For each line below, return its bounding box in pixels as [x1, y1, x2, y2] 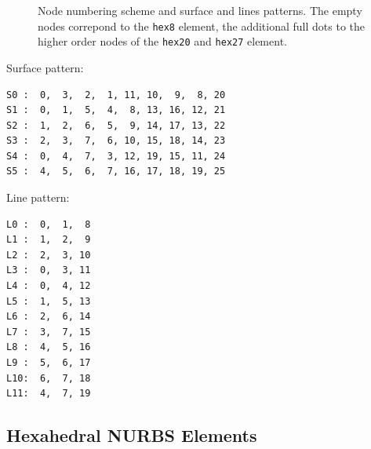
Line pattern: [6, 189, 70, 206]
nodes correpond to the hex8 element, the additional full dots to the [38, 17, 366, 34]
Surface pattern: [6, 59, 84, 75]
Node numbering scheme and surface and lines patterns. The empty [38, 2, 362, 18]
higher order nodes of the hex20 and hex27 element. [38, 33, 287, 49]
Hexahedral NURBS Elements [6, 423, 257, 447]
